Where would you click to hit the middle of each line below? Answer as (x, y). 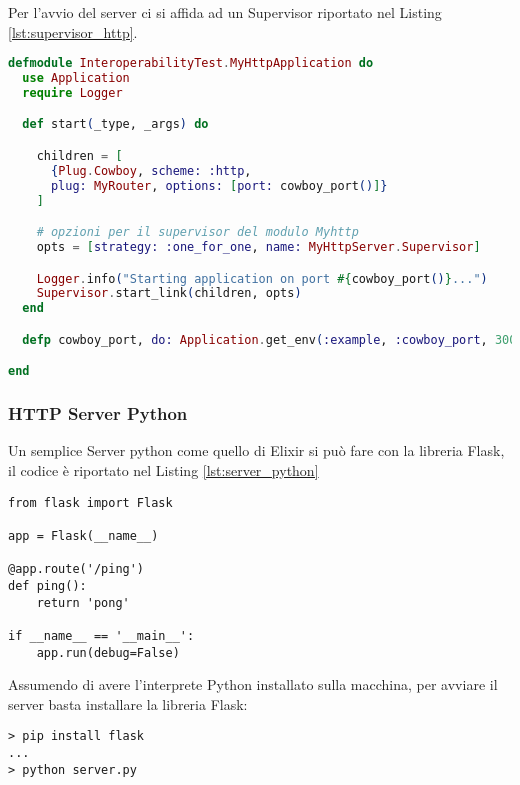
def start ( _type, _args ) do (115, 124)
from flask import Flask (90, 502)
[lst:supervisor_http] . (73, 31)
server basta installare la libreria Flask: (128, 703)
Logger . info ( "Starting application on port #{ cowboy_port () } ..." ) (262, 278)
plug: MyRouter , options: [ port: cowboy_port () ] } (219, 185)
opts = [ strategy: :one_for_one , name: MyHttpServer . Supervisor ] (258, 247)
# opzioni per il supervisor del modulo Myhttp (197, 232)
